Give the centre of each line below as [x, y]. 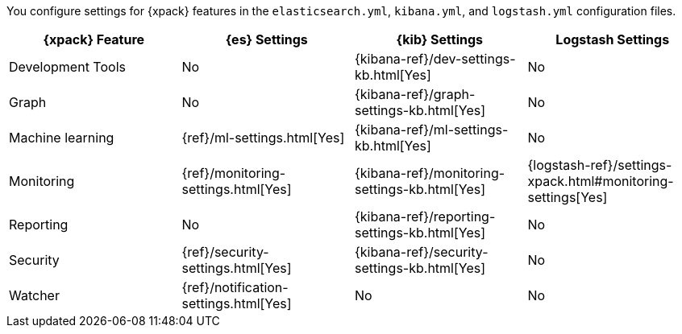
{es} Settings [266, 39]
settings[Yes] [568, 197]
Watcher [34, 295]
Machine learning [62, 138]
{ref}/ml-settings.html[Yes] [263, 138]
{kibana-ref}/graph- [415, 94]
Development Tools [67, 67]
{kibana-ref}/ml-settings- [432, 130]
